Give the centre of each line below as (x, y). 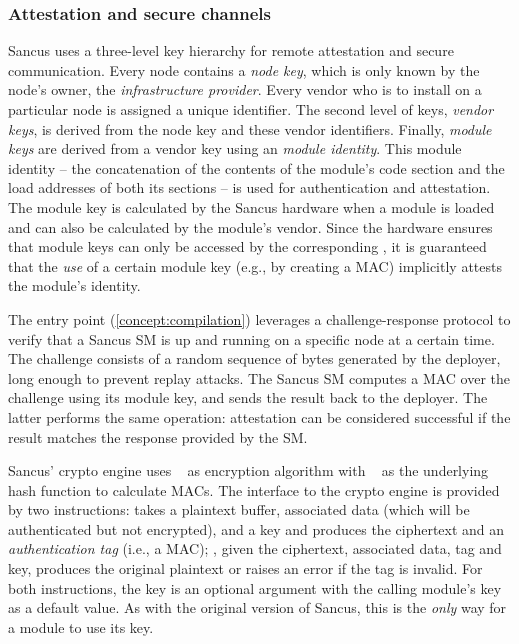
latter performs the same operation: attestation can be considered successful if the (259, 416)
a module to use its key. (81, 626)
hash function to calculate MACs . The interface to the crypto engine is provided (254, 489)
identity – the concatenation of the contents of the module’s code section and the (256, 167)
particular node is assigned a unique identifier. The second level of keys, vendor (251, 109)
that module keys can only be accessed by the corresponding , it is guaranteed (247, 246)
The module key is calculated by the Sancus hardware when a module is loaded (251, 206)
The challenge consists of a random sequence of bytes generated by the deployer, (254, 358)
